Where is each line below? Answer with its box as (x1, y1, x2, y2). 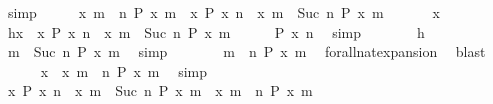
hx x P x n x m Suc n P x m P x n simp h (7, 21, 425, 42)
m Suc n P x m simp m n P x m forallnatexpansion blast (7, 41, 486, 62)
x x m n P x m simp (40, 60, 207, 81)
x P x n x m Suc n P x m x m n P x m (7, 80, 313, 101)
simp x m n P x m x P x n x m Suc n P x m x (7, 2, 440, 22)
